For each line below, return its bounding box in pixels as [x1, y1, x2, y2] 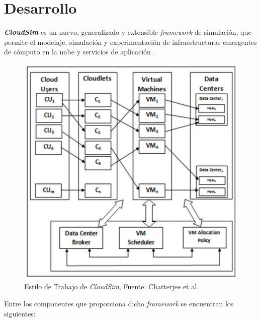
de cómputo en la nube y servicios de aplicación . [4, 46, 155, 57]
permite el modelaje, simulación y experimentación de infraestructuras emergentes [4, 36, 257, 47]
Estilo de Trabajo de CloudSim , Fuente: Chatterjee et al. [24, 281, 199, 292]
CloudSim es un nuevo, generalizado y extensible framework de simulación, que [4, 27, 251, 37]
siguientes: [4, 308, 36, 318]
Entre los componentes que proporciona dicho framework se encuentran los [4, 298, 234, 309]
